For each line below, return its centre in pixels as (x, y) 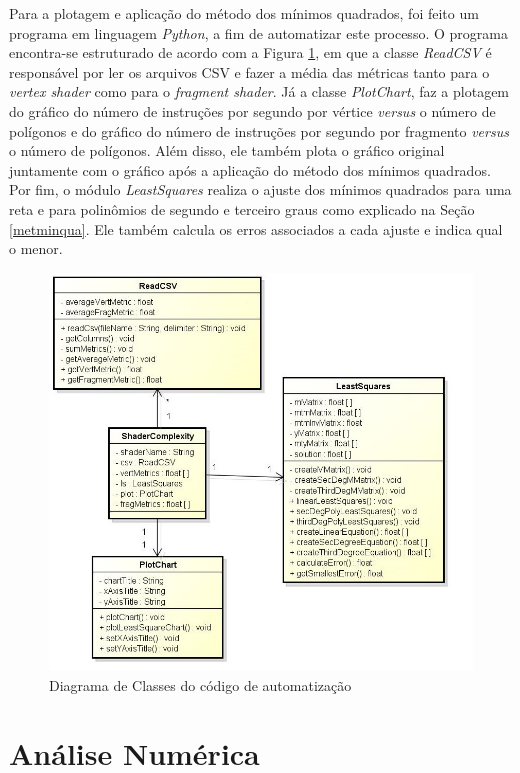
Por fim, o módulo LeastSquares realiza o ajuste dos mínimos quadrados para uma (260, 189)
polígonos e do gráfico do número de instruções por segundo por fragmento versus (259, 130)
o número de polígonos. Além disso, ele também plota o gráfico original (227, 150)
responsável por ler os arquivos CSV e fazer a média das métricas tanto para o (249, 71)
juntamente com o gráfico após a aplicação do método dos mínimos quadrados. (250, 169)
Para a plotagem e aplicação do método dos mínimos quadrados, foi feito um (244, 13)
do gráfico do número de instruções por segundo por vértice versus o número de (252, 110)
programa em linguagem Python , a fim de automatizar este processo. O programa (258, 32)
